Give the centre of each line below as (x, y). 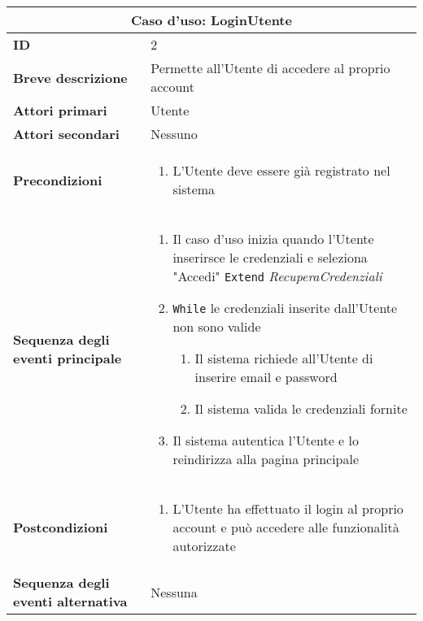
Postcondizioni (61, 527)
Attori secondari (66, 134)
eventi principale (68, 358)
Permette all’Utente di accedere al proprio (270, 68)
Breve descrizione (70, 77)
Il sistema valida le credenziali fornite (301, 408)
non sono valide (217, 326)
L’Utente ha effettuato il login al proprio (288, 508)
